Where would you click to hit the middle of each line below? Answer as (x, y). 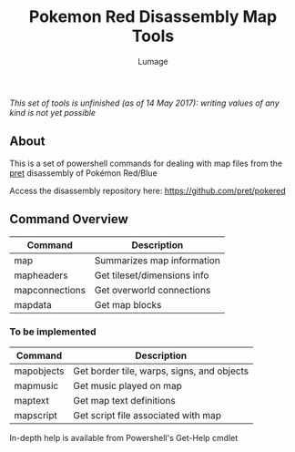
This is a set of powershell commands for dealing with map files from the (146, 163)
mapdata (33, 304)
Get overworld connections (153, 290)
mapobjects (40, 371)
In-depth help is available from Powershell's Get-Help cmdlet (124, 437)
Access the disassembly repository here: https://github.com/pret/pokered (148, 190)
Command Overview (69, 219)
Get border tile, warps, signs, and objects (161, 371)
